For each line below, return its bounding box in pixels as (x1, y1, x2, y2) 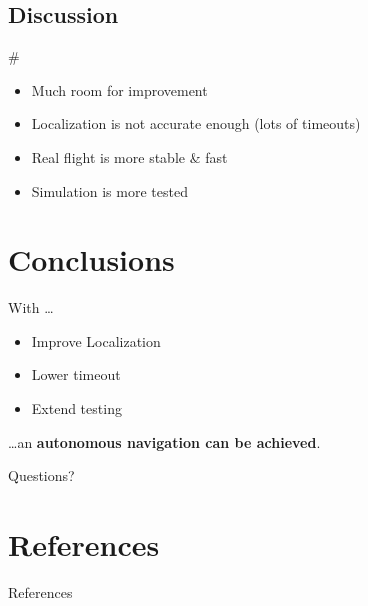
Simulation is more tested (31, 180, 188, 201)
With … (8, 297, 54, 318)
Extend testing (31, 398, 122, 419)
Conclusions (8, 239, 175, 280)
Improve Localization (31, 330, 161, 351)
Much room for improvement (31, 79, 208, 100)
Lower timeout (31, 364, 121, 385)
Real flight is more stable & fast (31, 146, 228, 167)
